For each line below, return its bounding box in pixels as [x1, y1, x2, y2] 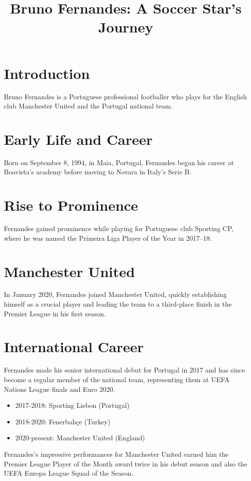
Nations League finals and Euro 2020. [4, 384, 115, 394]
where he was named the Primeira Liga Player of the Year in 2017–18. [4, 233, 212, 243]
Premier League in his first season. [4, 308, 106, 318]
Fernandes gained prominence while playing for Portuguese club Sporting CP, [4, 223, 234, 233]
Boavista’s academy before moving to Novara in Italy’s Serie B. [4, 167, 192, 177]
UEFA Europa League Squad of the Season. [4, 468, 133, 478]
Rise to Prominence [4, 195, 138, 215]
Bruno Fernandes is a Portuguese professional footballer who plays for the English [4, 91, 247, 101]
